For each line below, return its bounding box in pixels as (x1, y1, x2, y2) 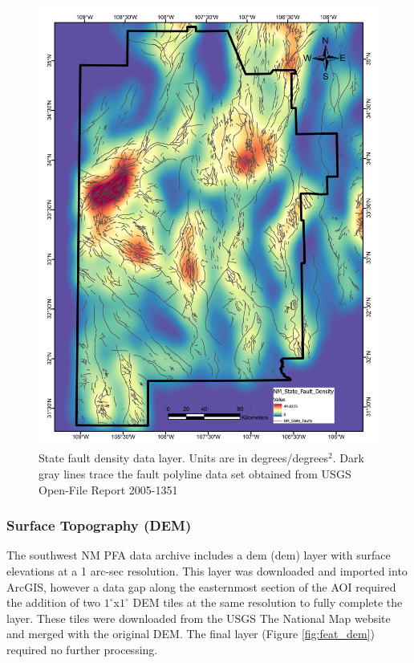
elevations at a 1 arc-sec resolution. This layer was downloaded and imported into (6, 563, 408, 580)
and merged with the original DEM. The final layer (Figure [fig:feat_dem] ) (6, 625, 375, 642)
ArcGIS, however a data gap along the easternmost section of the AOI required (6, 578, 396, 595)
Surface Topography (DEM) (6, 515, 192, 535)
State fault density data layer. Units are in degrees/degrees (39, 449, 328, 466)
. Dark (332, 449, 364, 466)
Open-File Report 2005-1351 (39, 481, 178, 498)
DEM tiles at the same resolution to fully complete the (132, 594, 403, 611)
